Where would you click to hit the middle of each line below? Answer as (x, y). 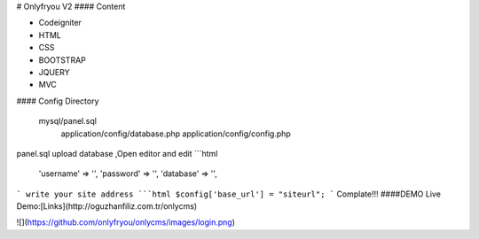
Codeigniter (60, 23)
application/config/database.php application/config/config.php (176, 134)
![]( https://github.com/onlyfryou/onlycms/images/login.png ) (126, 222)
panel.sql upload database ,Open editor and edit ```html (117, 153)
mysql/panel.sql (68, 121)
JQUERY (54, 72)
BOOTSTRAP (62, 60)
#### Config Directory (58, 101)
